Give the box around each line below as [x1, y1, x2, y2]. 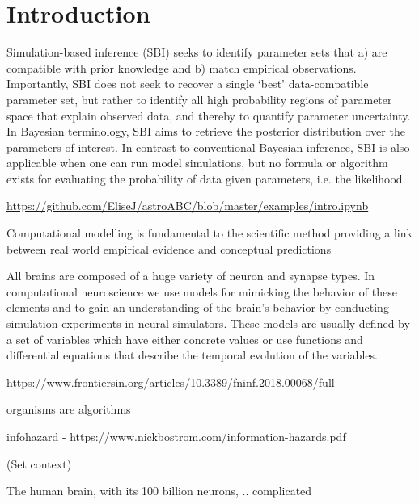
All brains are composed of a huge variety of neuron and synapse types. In [6, 267, 375, 284]
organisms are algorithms [6, 401, 131, 418]
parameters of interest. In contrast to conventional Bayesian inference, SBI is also [6, 138, 410, 155]
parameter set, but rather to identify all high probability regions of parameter [6, 90, 392, 107]
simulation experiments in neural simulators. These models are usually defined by [6, 315, 410, 332]
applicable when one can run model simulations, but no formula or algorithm [6, 154, 388, 171]
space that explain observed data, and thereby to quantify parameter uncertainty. [6, 107, 411, 124]
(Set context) [6, 455, 72, 472]
